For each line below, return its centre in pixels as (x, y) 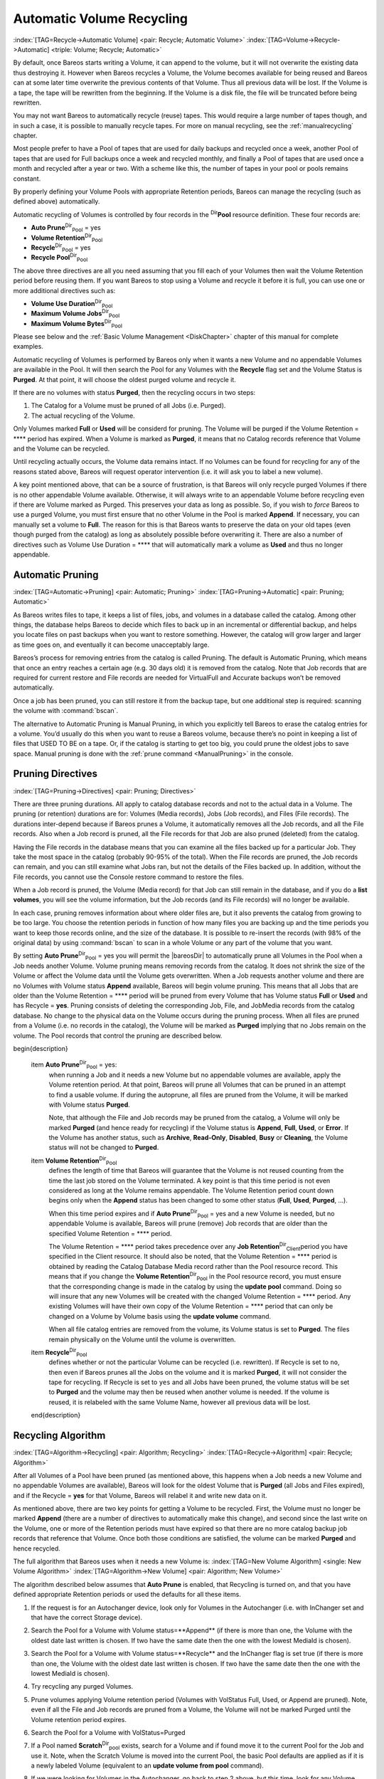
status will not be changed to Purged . (104, 1147)
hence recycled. (37, 1548)
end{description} (56, 1415)
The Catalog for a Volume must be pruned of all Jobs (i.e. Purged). (128, 406)
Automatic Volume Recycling (101, 19)
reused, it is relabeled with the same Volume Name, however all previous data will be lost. (180, 1402)
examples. (28, 347)
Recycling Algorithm (59, 1436)
